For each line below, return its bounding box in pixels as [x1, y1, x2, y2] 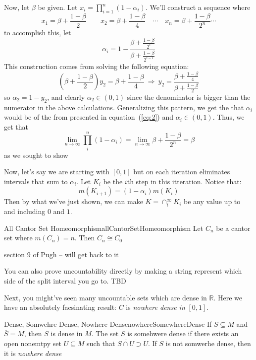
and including [4, 206, 46, 216]
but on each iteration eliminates [133, 166, 230, 177]
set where [4, 232, 33, 243]
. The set [91, 328, 119, 339]
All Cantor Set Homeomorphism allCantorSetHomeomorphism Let [4, 222, 204, 233]
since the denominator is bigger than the [127, 91, 251, 102]
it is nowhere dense [4, 348, 62, 358]
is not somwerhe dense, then [165, 338, 251, 348]
